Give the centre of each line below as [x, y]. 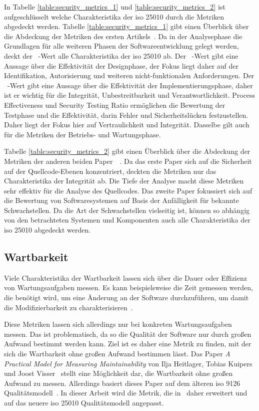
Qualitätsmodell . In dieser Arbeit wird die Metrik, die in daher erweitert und [126, 393]
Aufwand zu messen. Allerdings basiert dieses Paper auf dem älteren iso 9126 [122, 383]
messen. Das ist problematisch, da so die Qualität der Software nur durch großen [128, 334]
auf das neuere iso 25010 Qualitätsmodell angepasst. [84, 402]
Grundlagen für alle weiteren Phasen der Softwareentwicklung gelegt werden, [121, 46]
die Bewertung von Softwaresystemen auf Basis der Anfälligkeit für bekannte [121, 200]
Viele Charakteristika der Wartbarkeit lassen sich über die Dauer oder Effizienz [125, 277]
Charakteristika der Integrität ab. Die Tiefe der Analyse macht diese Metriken [124, 181]
